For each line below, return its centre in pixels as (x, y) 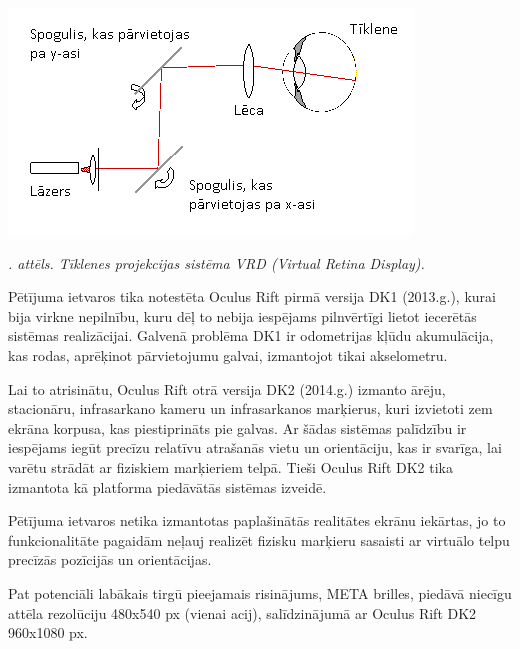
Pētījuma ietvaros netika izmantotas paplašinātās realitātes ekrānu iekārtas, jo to (257, 520)
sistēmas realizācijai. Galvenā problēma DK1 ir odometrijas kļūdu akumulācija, (251, 335)
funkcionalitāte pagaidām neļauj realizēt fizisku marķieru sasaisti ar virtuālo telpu (259, 539)
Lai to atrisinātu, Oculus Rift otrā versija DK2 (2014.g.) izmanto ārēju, (227, 388)
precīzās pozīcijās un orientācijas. (110, 559)
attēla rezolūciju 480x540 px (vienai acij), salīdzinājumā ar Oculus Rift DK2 (242, 612)
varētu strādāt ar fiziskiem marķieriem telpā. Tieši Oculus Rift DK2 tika (230, 466)
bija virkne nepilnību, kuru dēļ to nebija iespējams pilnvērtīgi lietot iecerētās (242, 315)
